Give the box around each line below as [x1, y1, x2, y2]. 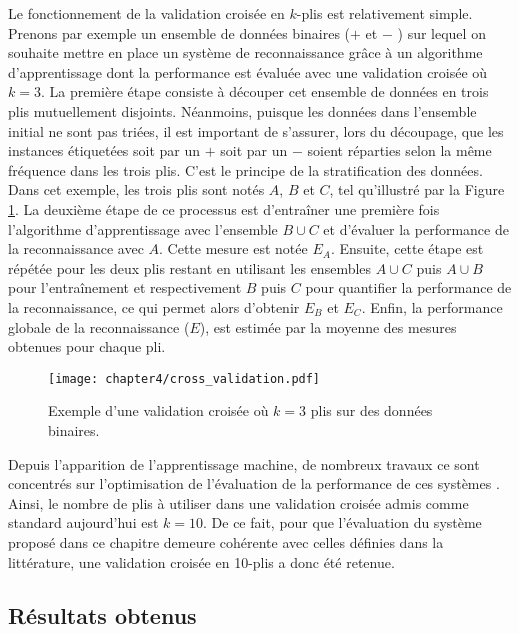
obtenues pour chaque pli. [8, 336, 166, 357]
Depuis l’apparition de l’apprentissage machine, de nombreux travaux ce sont [8, 453, 480, 474]
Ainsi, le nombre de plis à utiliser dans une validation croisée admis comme [8, 492, 469, 513]
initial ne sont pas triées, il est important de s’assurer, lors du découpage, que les [8, 120, 504, 141]
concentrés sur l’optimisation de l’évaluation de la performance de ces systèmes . [8, 473, 500, 494]
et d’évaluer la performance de [323, 218, 509, 239]
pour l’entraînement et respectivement [8, 277, 242, 298]
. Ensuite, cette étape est [330, 238, 484, 259]
